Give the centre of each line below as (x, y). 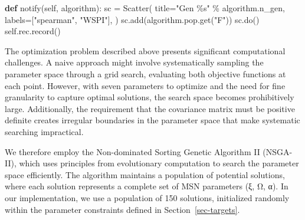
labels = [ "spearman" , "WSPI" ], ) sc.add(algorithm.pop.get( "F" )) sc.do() (132, 19)
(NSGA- (278, 151)
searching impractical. (44, 131)
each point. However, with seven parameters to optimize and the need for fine (145, 85)
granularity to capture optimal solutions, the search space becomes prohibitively (150, 97)
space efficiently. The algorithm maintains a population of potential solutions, (145, 174)
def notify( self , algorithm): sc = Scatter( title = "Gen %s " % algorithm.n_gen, (145, 8)
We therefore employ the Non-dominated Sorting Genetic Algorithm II (132, 151)
